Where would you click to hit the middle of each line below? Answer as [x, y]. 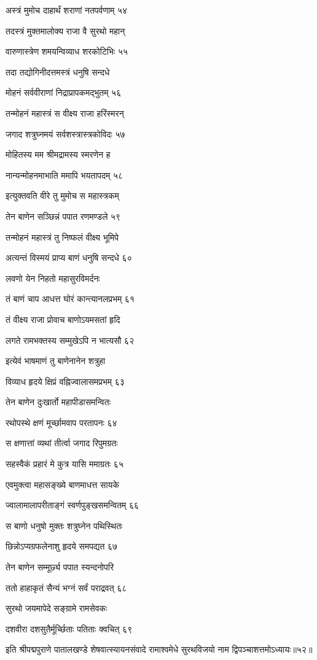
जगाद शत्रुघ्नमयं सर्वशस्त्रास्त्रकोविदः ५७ [65, 134]
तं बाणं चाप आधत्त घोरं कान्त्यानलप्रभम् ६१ [70, 299]
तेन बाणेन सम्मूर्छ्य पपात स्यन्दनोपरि [60, 567]
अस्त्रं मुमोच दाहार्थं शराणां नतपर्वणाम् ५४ [67, 10]
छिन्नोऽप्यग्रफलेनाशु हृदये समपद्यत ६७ [62, 546]
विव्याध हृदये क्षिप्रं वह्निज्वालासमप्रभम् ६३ [65, 381]
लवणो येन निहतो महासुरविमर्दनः [53, 278]
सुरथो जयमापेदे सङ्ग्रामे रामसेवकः [57, 608]
